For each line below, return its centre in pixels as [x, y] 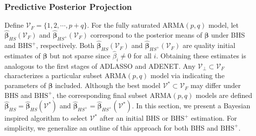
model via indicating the [188, 75]
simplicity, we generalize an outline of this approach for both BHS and [111, 127]
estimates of [23, 56]
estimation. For [214, 118]
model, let [223, 25]
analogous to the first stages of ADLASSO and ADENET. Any [100, 66]
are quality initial [209, 45]
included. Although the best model [108, 85]
